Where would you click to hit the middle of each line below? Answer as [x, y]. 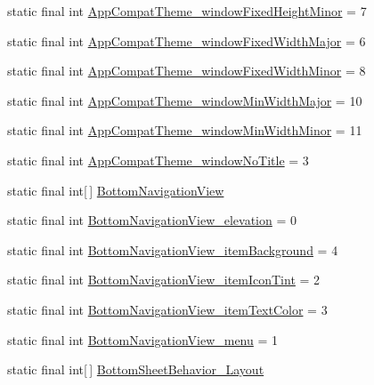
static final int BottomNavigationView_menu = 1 [143, 339]
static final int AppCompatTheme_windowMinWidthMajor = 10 [185, 100]
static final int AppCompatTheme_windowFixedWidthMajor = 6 [187, 40]
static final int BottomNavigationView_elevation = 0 [152, 220]
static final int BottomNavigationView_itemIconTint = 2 [164, 280]
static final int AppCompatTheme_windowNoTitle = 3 [158, 160]
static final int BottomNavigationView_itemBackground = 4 [173, 249]
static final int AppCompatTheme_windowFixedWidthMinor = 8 [187, 71]
